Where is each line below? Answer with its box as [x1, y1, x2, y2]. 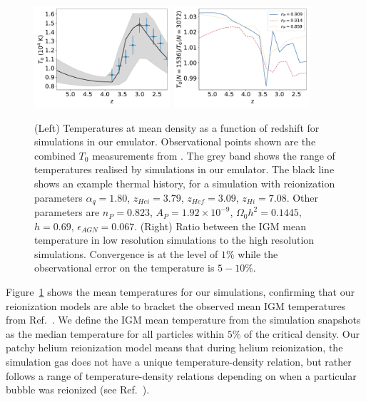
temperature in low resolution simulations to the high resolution [34, 232, 315, 247]
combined [34, 148, 76, 163]
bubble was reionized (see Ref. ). [6, 382, 150, 397]
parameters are [34, 205, 100, 220]
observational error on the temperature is [34, 260, 215, 275]
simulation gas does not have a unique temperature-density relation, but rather [6, 354, 352, 369]
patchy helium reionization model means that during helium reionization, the [6, 340, 343, 355]
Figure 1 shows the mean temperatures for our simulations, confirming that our [6, 284, 355, 299]
